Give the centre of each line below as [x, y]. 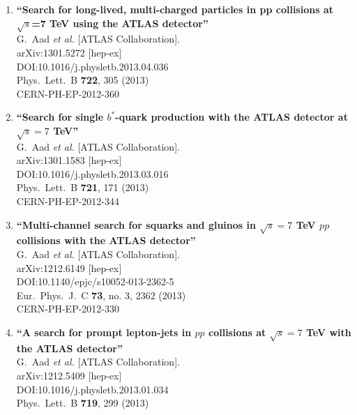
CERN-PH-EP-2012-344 [68, 201]
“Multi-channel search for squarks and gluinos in [136, 224]
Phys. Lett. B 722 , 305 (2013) [83, 80]
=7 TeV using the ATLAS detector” [120, 23]
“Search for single [60, 117]
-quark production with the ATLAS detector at [231, 117]
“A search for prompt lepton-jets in [104, 332]
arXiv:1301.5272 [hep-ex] [69, 52]
